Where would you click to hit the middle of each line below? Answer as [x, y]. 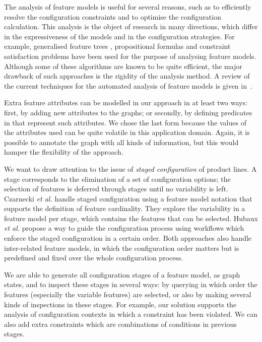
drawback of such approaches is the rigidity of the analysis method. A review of [127, 76]
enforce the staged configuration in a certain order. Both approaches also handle [128, 238]
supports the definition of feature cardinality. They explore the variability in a [125, 208]
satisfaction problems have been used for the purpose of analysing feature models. [130, 56]
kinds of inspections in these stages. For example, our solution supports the [120, 304]
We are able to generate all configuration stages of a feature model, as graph [122, 274]
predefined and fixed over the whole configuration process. [94, 258]
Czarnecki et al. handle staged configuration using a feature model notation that [128, 198]
